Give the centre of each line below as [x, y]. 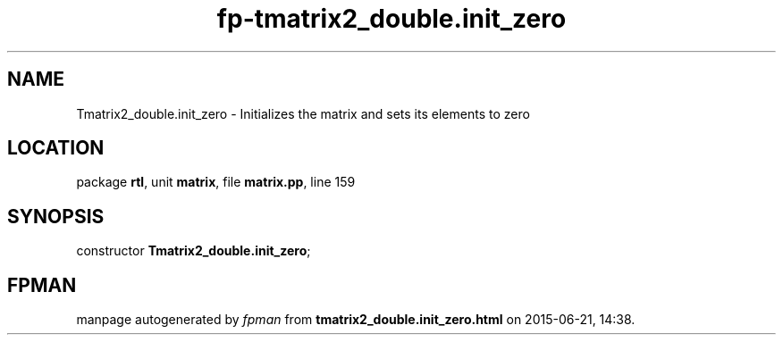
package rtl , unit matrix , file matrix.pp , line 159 [216, 182]
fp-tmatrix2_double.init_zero [391, 19]
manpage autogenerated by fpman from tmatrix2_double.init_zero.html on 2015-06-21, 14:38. [356, 320]
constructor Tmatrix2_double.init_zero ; [194, 251]
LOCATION [56, 148]
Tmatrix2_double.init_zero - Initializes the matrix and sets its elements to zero [303, 113]
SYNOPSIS [56, 216]
